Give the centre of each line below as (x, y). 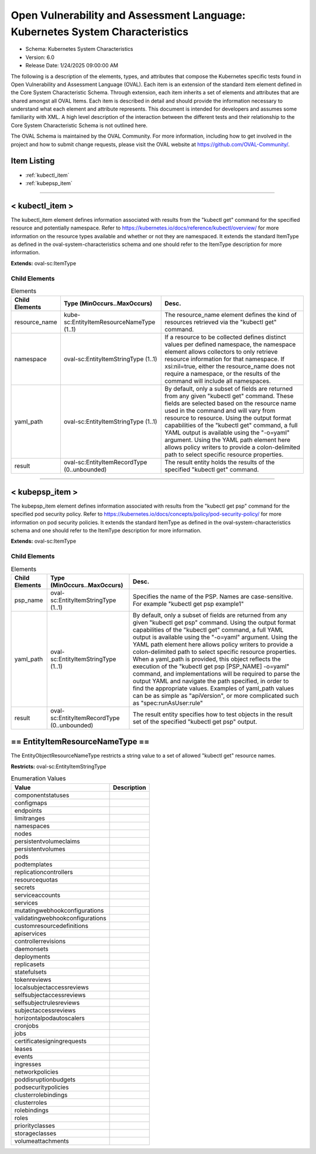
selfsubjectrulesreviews (47, 1002)
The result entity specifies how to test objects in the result (212, 714)
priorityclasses (35, 1125)
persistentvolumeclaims (47, 841)
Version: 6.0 (40, 57)
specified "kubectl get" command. (212, 470)
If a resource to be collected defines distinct (225, 337)
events (24, 1056)
